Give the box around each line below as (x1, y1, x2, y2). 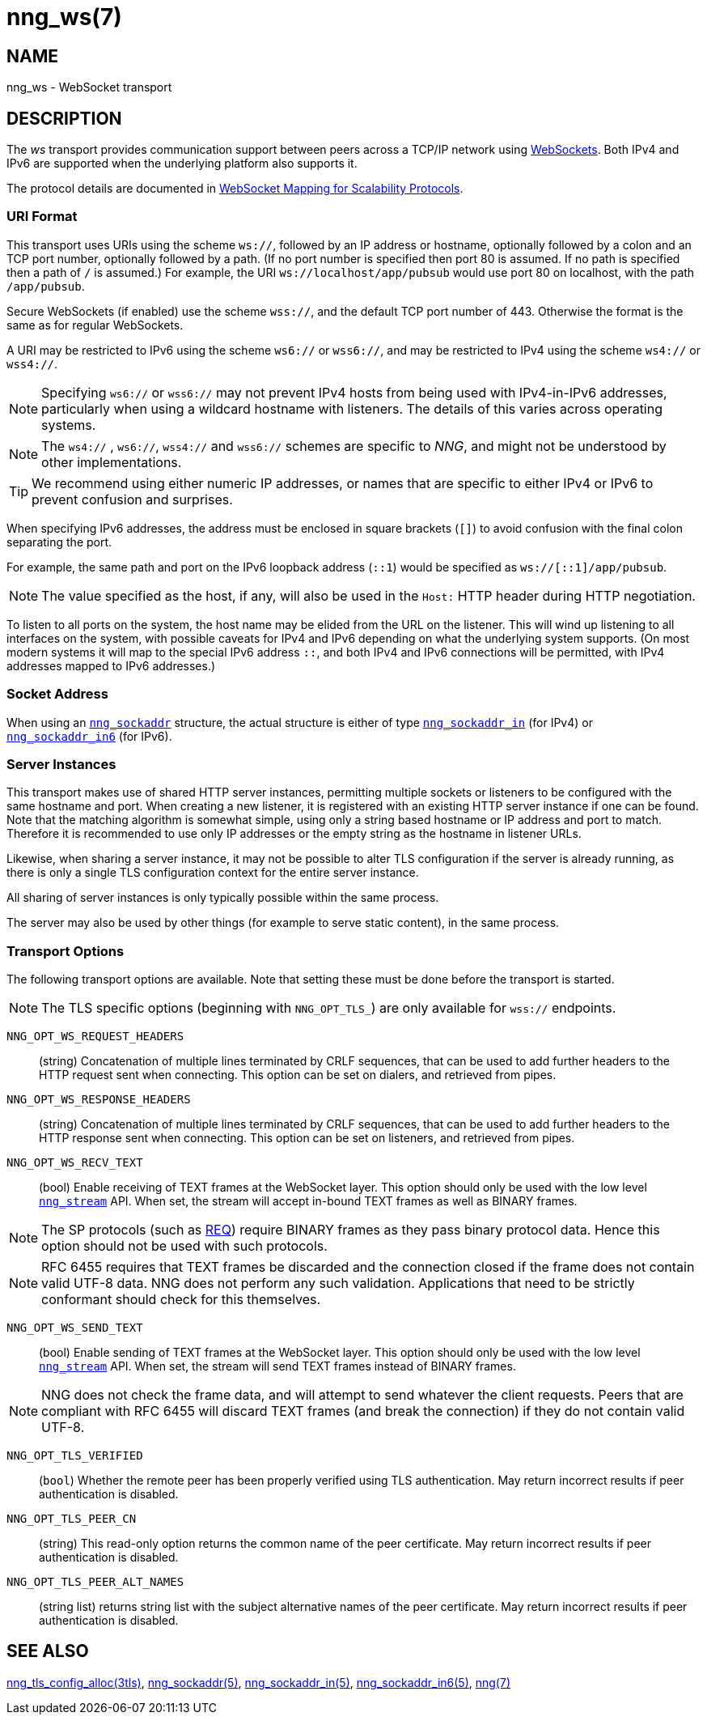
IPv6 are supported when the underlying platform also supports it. (6, 156, 358, 171)
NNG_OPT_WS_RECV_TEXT (6, 1156, 143, 1170)
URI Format (6, 208, 78, 225)
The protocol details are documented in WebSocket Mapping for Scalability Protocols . (6, 181, 464, 196)
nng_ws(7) (6, 3, 122, 31)
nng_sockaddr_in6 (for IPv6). (6, 729, 172, 743)
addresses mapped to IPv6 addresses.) (6, 658, 216, 673)
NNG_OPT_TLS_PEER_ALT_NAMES (6, 1575, 184, 1589)
